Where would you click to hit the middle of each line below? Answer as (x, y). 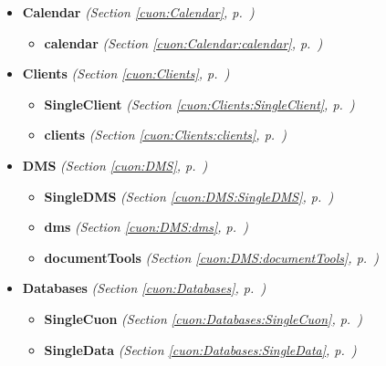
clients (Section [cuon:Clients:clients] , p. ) (166, 135)
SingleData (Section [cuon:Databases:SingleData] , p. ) (200, 349)
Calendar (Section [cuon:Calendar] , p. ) (138, 12)
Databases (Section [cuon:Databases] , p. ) (144, 288)
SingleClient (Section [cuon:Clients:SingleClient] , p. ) (199, 104)
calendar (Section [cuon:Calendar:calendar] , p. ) (183, 42)
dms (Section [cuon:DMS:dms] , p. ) (146, 227)
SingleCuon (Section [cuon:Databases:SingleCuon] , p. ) (203, 318)
